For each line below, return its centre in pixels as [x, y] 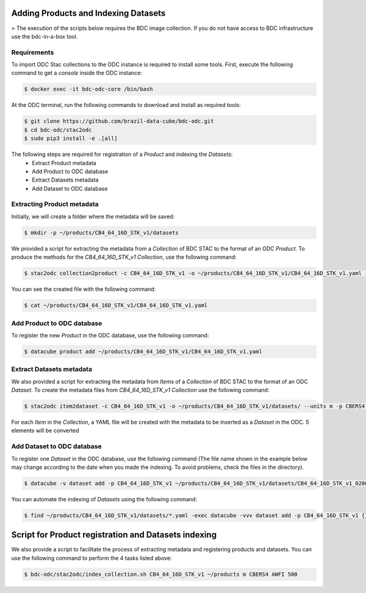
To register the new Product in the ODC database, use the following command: [110, 335]
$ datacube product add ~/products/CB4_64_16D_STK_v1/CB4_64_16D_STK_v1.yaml [143, 351]
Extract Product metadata [64, 163]
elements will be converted [45, 430]
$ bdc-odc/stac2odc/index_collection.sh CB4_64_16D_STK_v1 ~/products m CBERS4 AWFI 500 [161, 574]
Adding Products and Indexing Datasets [88, 13]
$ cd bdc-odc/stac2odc [58, 130]
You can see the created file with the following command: [84, 289]
